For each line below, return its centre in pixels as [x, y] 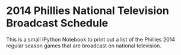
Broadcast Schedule [57, 23]
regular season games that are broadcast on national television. [84, 46]
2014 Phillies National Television [88, 11]
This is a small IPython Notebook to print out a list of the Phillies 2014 [91, 39]
